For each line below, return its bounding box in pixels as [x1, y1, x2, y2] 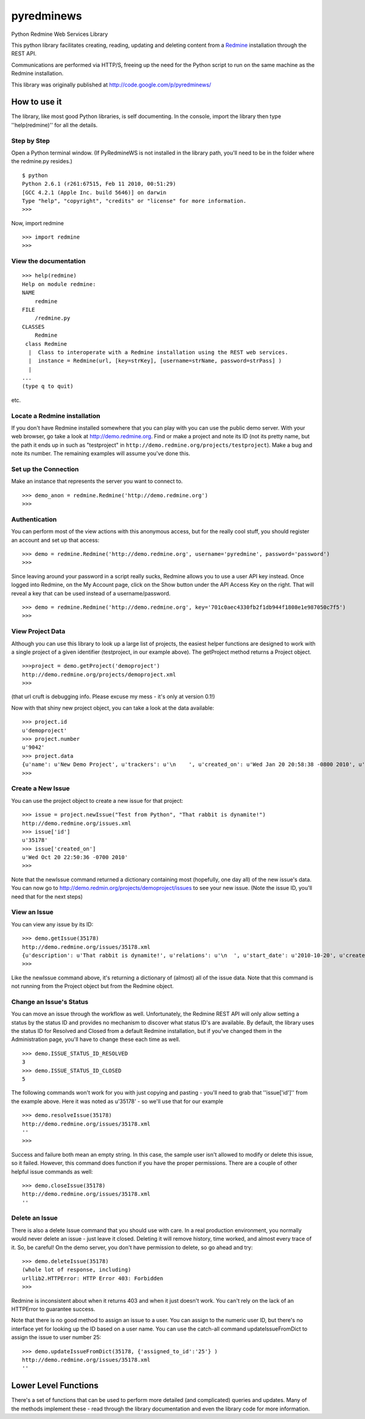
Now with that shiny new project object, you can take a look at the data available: [11, 704, 214, 712]
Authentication [11, 515, 57, 524]
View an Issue [11, 908, 54, 916]
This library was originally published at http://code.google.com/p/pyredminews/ [11, 81, 212, 88]
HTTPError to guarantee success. [11, 1305, 96, 1312]
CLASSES [22, 323, 45, 330]
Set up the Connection [11, 464, 79, 473]
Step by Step [11, 136, 50, 145]
